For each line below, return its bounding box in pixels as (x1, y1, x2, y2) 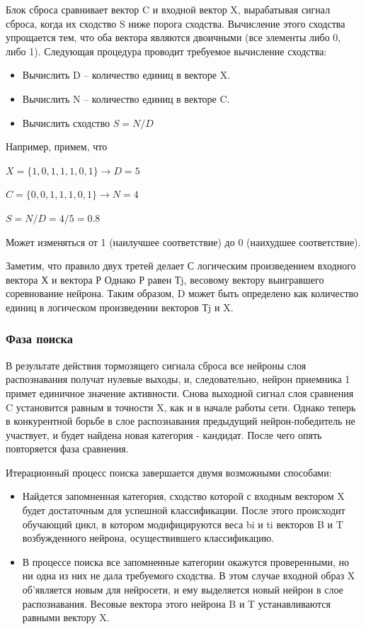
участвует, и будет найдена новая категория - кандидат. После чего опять (6, 427, 322, 442)
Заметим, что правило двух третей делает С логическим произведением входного (6, 258, 356, 273)
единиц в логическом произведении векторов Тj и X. (6, 299, 234, 314)
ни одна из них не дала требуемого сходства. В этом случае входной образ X (22, 568, 355, 583)
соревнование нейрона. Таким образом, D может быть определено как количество (6, 286, 359, 301)
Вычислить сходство (22, 115, 110, 130)
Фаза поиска (6, 330, 73, 347)
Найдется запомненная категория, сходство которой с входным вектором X (22, 489, 345, 503)
